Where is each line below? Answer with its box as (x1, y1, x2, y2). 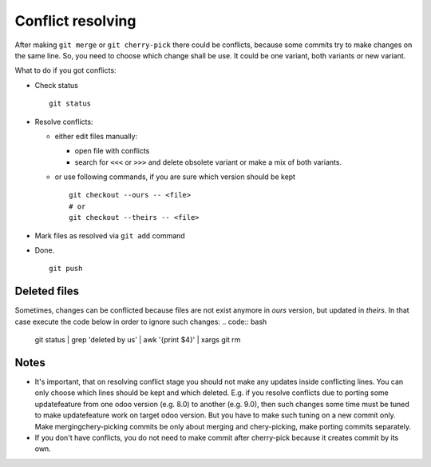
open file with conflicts (74, 146, 150, 156)
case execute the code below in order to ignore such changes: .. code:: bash (14, 317, 267, 326)
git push (49, 264, 83, 273)
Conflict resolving (14, 12, 136, 30)
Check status (34, 80, 79, 90)
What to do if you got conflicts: (14, 66, 117, 75)
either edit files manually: (54, 131, 138, 141)
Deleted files (14, 285, 80, 298)
